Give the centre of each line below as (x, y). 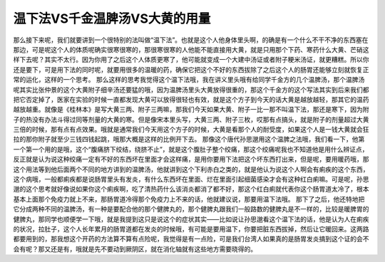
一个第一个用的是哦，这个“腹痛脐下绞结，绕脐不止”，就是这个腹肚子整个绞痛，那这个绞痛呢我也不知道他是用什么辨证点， (191, 149)
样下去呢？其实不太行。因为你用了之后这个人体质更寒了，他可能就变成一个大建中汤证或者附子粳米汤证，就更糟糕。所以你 (191, 60)
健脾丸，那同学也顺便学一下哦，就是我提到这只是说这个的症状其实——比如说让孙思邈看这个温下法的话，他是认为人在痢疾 (191, 219)
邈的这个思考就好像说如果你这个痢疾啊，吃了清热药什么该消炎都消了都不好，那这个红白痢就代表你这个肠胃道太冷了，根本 (191, 189)
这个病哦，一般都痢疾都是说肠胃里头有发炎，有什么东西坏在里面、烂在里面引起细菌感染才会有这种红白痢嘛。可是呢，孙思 (191, 179)
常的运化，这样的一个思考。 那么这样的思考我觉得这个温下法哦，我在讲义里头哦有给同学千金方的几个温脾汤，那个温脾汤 (189, 80)
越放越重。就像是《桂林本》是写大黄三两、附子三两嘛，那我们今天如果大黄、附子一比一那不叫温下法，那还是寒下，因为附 (191, 110)
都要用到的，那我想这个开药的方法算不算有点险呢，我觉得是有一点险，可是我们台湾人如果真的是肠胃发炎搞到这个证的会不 (191, 239)
